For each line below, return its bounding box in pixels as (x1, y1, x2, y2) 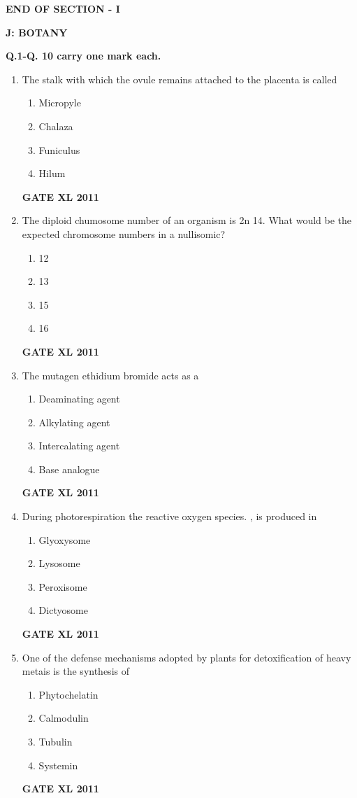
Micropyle (38, 95, 81, 110)
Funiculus (38, 142, 80, 157)
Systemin (38, 757, 78, 772)
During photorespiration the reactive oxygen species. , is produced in (22, 509, 317, 524)
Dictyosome (38, 603, 88, 617)
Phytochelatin (38, 687, 99, 701)
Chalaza (38, 118, 73, 133)
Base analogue (38, 461, 100, 476)
